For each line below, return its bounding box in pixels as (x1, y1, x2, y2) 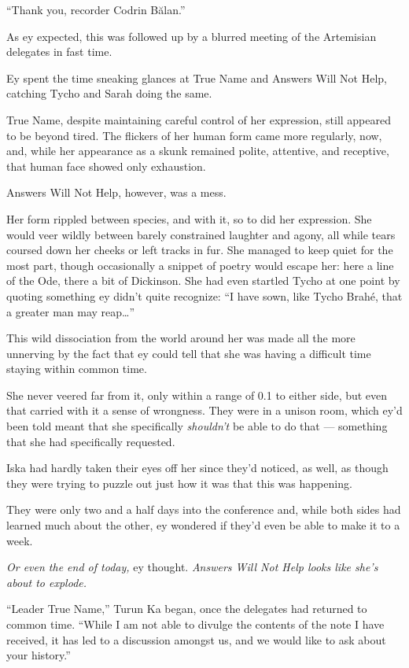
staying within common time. (6, 360, 147, 377)
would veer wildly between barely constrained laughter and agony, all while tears (6, 226, 396, 242)
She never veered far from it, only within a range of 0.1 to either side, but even (6, 386, 388, 403)
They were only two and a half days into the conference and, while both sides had (6, 501, 401, 518)
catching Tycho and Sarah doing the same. (6, 85, 212, 101)
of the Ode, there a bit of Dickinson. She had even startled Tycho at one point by (6, 272, 400, 289)
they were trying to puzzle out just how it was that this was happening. (6, 474, 352, 491)
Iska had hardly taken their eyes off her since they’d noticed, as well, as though (6, 459, 389, 476)
